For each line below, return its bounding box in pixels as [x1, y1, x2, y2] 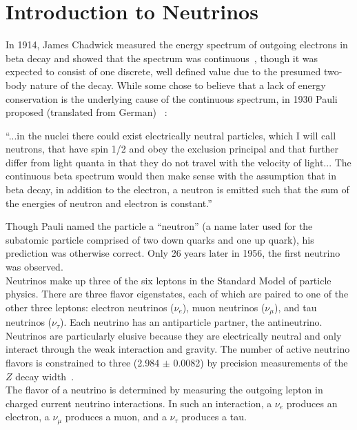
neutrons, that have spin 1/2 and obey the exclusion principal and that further [6, 141, 339, 156]
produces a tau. [181, 409, 247, 424]
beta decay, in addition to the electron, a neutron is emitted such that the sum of [6, 182, 349, 197]
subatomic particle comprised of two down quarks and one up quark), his [6, 232, 314, 246]
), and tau [274, 300, 317, 314]
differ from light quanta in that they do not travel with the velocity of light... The [6, 155, 351, 169]
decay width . [15, 369, 74, 383]
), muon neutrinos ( [182, 300, 265, 314]
